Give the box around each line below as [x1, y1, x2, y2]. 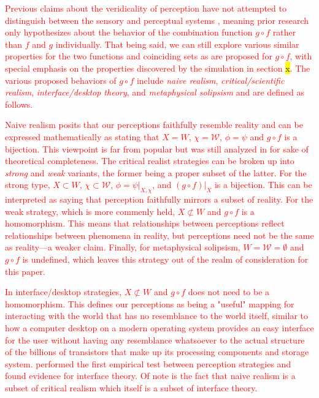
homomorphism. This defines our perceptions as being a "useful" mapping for [5, 297, 294, 310]
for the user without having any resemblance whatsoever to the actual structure [5, 333, 305, 346]
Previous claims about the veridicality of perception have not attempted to [5, 2, 286, 14]
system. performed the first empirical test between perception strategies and [5, 357, 291, 370]
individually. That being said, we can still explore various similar [55, 37, 299, 50]
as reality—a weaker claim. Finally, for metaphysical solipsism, [5, 241, 240, 253]
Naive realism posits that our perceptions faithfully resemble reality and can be [5, 118, 303, 131]
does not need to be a [188, 285, 270, 298]
